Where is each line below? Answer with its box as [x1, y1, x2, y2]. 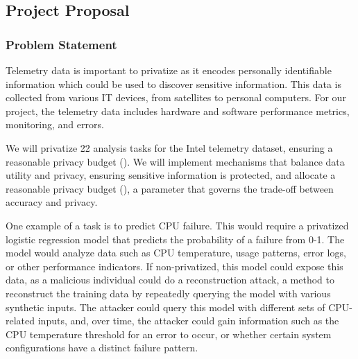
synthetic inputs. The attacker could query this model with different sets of [6, 299, 325, 314]
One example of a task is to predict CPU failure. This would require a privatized [6, 218, 349, 232]
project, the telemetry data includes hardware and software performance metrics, [6, 103, 350, 118]
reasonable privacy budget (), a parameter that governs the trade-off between [6, 181, 334, 195]
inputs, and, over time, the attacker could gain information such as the [37, 313, 339, 328]
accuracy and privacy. [6, 195, 98, 209]
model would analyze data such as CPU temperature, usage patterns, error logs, [6, 245, 346, 260]
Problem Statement [6, 35, 117, 53]
